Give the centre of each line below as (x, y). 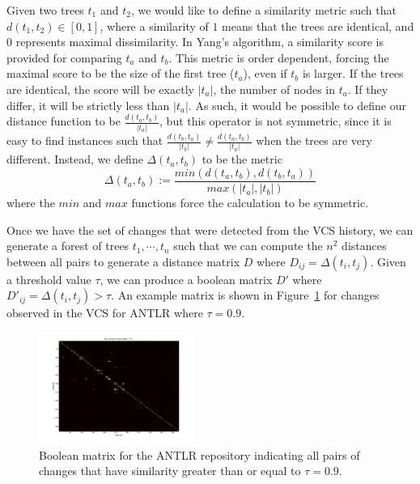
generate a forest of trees (68, 246)
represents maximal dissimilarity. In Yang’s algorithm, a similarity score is (199, 42)
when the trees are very (314, 140)
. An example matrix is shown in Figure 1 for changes (245, 295)
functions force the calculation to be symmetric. (250, 203)
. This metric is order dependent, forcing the (279, 57)
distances (364, 246)
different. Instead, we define (75, 159)
